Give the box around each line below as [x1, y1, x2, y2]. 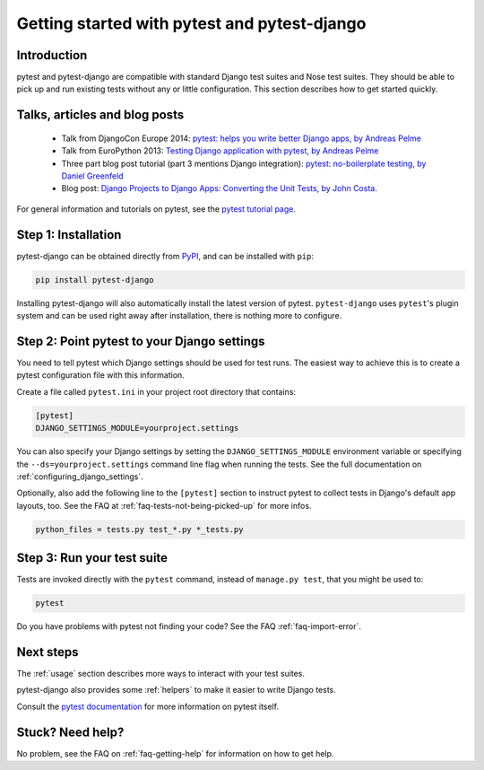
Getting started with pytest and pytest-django [16, 13, 367, 33]
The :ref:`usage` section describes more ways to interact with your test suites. [16, 669, 305, 679]
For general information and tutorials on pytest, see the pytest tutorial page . [16, 203, 296, 214]
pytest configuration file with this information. [16, 370, 186, 381]
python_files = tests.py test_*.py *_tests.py [35, 524, 244, 534]
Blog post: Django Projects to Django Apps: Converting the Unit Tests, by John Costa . [61, 183, 378, 194]
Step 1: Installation [16, 227, 122, 242]
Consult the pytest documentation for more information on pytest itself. [16, 701, 280, 712]
